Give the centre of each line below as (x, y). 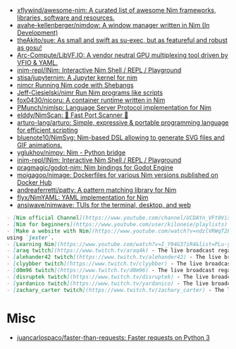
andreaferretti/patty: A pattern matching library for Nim (97, 190)
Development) (37, 32)
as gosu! (29, 48)
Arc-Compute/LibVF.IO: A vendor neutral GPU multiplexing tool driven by (122, 55)
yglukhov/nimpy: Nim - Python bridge (71, 152)
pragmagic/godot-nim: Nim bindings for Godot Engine (95, 167)
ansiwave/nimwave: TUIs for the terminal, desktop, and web (104, 205)
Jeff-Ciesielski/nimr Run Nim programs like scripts (90, 92)
